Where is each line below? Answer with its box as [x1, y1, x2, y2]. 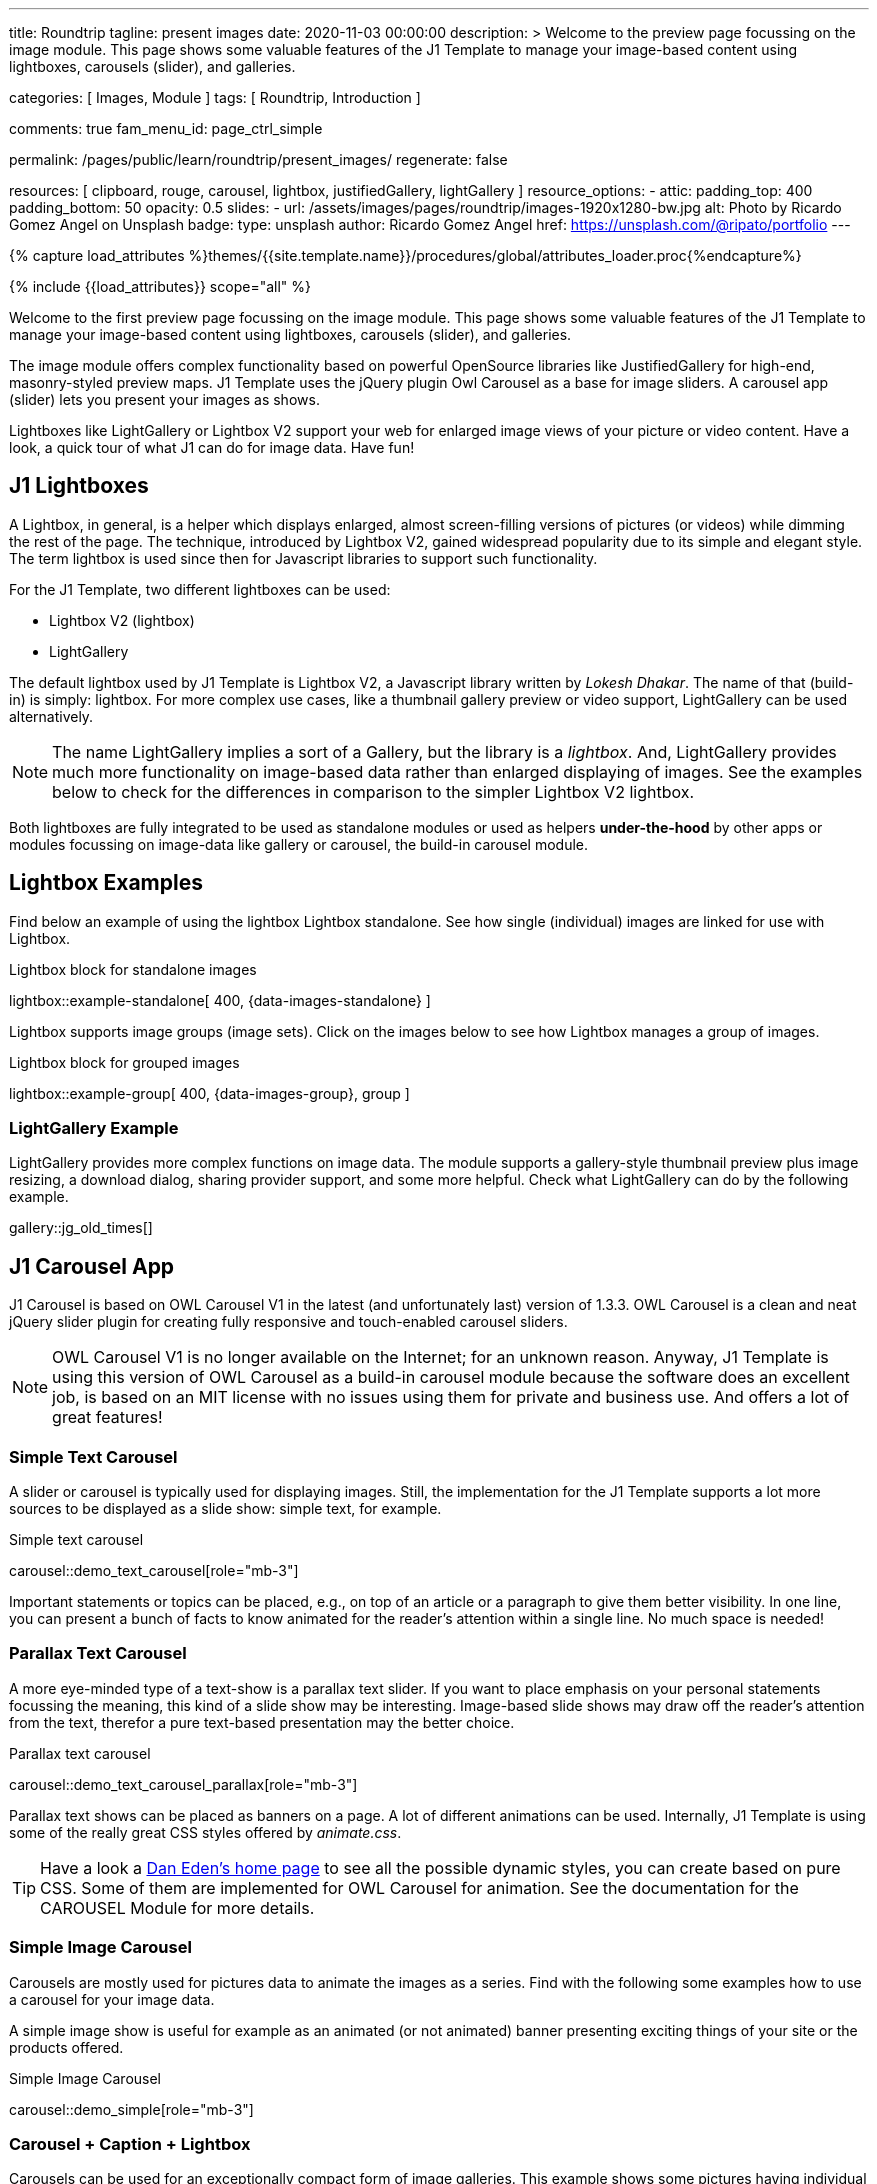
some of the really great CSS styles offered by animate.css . [9, 1823, 402, 1841]
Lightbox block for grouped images [9, 1053, 240, 1071]
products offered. [9, 2038, 124, 2056]
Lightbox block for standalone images [9, 960, 257, 978]
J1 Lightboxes [9, 473, 149, 499]
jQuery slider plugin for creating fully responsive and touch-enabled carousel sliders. [9, 1313, 568, 1331]
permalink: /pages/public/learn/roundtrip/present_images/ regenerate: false [9, 151, 508, 168]
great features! [52, 1407, 163, 1428]
